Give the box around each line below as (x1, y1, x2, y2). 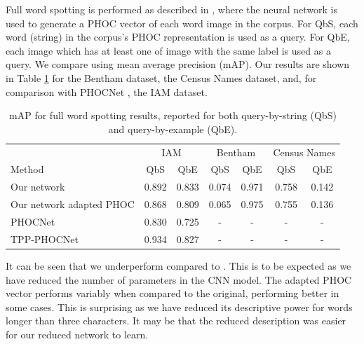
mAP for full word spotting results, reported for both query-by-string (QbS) (9, 108, 337, 123)
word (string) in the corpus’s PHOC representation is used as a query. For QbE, (6, 29, 350, 44)
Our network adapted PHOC (11, 197, 135, 212)
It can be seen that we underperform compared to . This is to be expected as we (6, 258, 351, 273)
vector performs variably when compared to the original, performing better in (6, 286, 339, 301)
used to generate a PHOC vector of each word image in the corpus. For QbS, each (6, 15, 358, 30)
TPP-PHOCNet (11, 231, 79, 246)
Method (11, 162, 44, 177)
